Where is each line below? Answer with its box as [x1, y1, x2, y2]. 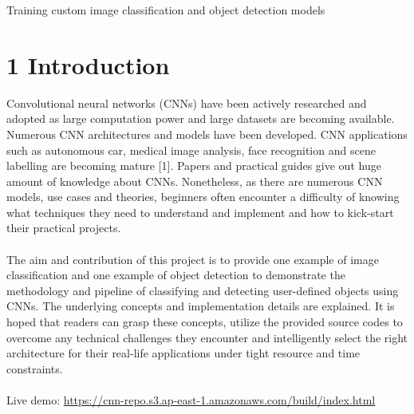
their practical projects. [6, 219, 121, 236]
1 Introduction [6, 48, 170, 81]
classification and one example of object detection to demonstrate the [6, 266, 345, 283]
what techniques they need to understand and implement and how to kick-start [6, 203, 394, 220]
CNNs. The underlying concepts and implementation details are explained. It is [6, 298, 395, 314]
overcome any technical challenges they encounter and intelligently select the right [6, 329, 408, 345]
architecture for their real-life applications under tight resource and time [6, 345, 361, 361]
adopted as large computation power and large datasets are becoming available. [6, 110, 395, 127]
